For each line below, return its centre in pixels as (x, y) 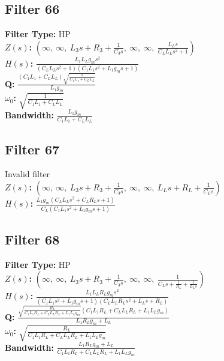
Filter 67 (32, 149)
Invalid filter (28, 174)
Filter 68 (32, 239)
